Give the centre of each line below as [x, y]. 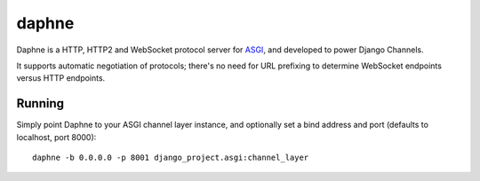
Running [40, 103]
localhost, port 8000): [56, 137]
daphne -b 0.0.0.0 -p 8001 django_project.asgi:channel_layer [171, 158]
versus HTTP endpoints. [61, 78]
